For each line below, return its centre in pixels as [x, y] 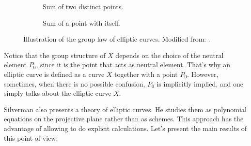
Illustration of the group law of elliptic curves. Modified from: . [117, 39]
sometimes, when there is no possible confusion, [75, 83]
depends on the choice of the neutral [170, 55]
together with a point [146, 74]
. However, [203, 74]
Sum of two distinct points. [83, 6]
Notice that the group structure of [55, 55]
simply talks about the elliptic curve [58, 93]
